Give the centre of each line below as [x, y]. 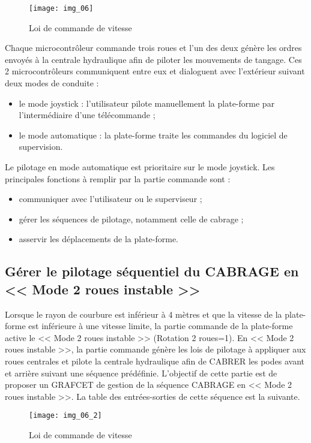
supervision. [41, 147]
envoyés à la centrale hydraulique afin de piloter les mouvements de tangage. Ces [153, 59]
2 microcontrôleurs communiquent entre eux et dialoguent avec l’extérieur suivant [155, 71]
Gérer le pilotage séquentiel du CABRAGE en [152, 271]
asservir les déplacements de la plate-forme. [99, 239]
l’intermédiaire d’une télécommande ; [87, 115]
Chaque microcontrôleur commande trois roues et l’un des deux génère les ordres [153, 48]
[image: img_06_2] [65, 416]
